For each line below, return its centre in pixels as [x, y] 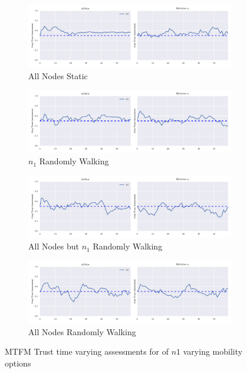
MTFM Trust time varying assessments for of [87, 351]
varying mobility [213, 351]
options [18, 363]
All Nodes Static [58, 75]
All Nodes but [54, 246]
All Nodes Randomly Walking [82, 331]
